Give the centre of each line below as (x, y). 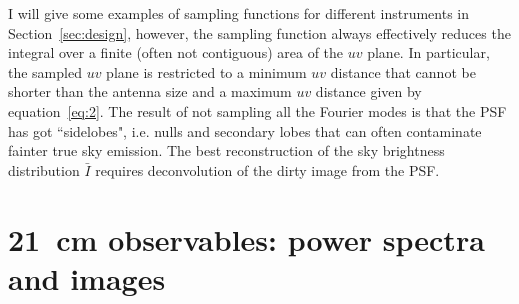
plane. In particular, (428, 52)
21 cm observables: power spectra (246, 238)
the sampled (45, 71)
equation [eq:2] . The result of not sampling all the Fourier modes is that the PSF (257, 110)
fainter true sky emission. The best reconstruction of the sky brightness (226, 150)
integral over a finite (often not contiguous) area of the (176, 52)
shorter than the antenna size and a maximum (150, 91)
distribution (44, 169)
